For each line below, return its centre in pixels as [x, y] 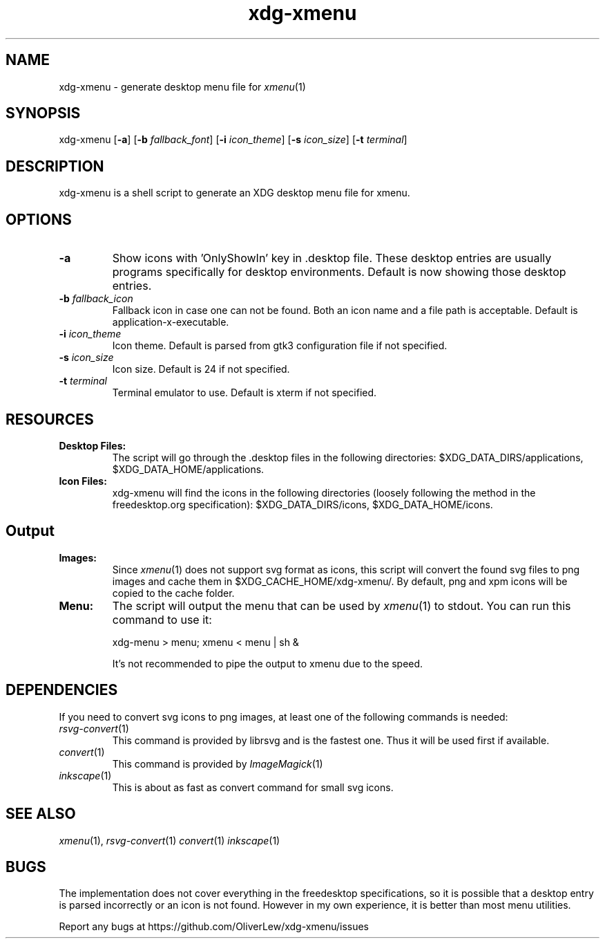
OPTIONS [39, 219]
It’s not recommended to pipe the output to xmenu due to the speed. [268, 663]
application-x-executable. [171, 322]
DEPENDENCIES [62, 690]
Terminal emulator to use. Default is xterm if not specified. [244, 393]
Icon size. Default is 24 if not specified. [201, 369]
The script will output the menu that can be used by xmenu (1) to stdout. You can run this [342, 605]
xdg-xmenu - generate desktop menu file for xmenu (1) [182, 86]
